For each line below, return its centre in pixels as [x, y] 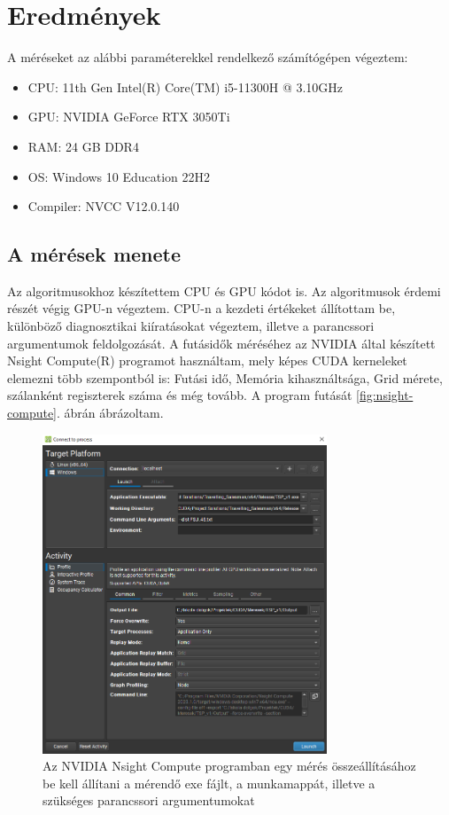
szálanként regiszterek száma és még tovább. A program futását [180, 395]
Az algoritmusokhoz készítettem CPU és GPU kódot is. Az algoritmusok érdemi [224, 290]
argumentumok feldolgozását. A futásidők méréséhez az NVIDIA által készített [221, 343]
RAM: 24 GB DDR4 [83, 146]
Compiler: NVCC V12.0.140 [104, 206]
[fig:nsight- [385, 395]
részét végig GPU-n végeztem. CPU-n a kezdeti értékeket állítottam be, [201, 308]
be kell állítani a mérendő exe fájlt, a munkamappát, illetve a [209, 783]
